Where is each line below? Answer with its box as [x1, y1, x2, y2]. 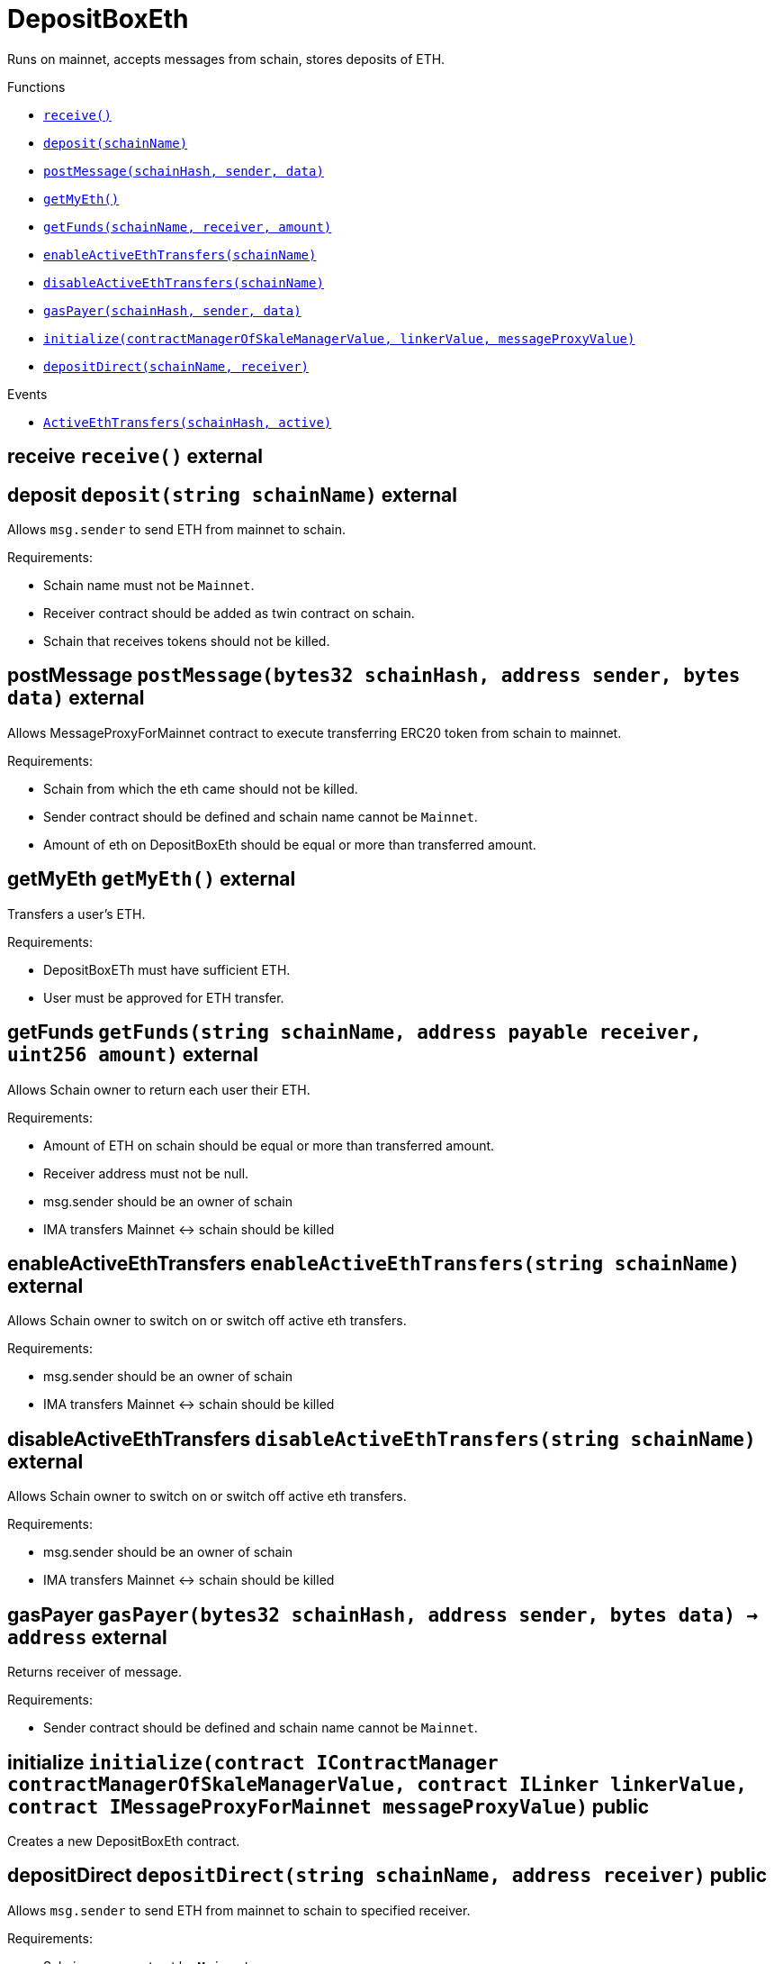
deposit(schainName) [43, 135, 188, 150]
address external [7, 1625, 167, 1649]
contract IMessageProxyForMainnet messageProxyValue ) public [7, 1795, 650, 1818]
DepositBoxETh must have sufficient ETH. [43, 961, 291, 977]
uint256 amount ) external [7, 1043, 258, 1067]
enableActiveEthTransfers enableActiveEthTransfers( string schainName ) [7, 1251, 740, 1275]
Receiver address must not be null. [43, 1165, 249, 1181]
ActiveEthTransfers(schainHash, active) [43, 414, 332, 430]
